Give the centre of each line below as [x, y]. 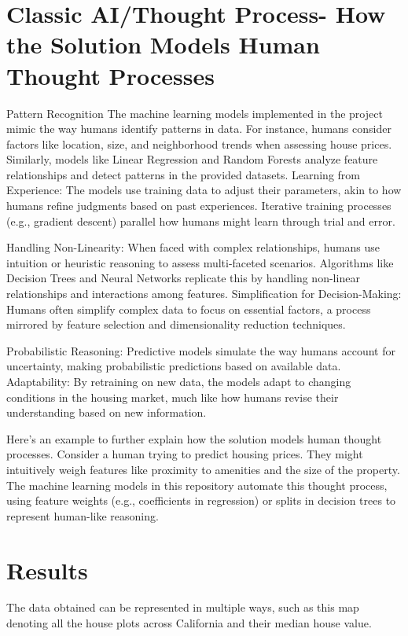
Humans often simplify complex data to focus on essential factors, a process [189, 309]
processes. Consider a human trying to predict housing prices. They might [185, 454]
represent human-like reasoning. [83, 515]
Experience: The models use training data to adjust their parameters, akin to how [204, 190]
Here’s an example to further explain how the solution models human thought [194, 438]
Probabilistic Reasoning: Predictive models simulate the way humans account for [201, 350]
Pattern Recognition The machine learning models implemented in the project [195, 113]
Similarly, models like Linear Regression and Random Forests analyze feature [192, 159]
